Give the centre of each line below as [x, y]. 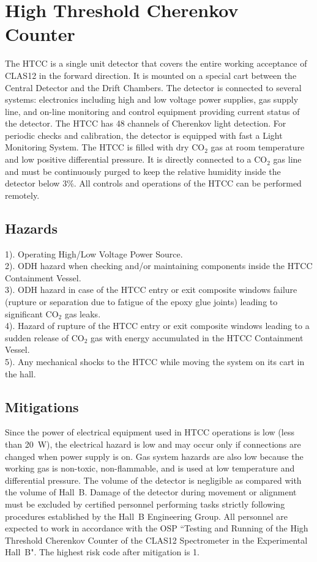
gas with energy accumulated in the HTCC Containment [197, 337]
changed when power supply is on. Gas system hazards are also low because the [154, 456]
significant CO [32, 313]
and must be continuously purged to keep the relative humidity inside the [143, 171]
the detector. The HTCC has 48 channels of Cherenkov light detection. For [146, 123]
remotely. [22, 195]
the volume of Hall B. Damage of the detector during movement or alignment [151, 492]
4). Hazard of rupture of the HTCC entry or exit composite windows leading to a [157, 326]
